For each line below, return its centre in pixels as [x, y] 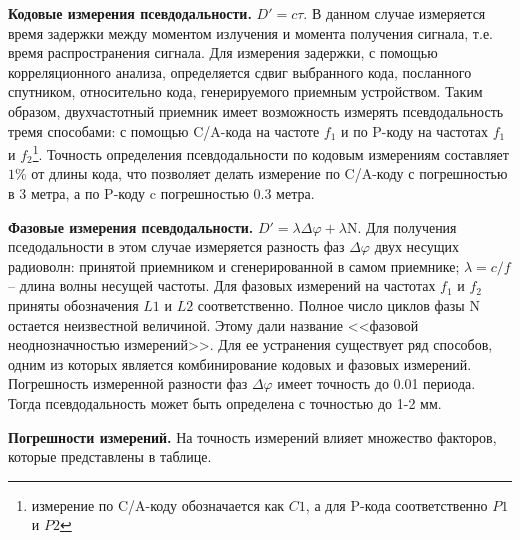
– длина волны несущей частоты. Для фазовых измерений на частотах [222, 285]
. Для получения [407, 226]
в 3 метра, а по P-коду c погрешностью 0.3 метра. [161, 193]
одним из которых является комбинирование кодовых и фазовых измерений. [240, 363]
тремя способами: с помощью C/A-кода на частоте [164, 130]
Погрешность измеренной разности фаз [128, 383]
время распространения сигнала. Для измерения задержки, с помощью [223, 52]
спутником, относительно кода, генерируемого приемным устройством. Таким [245, 91]
